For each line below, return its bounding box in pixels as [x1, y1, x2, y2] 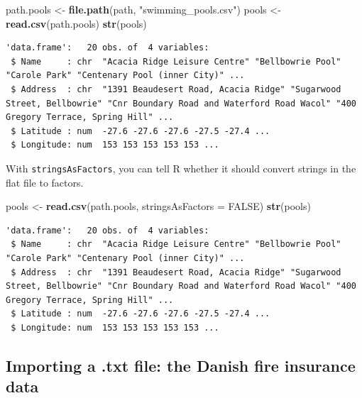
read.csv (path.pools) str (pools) [6, 16, 147, 31]
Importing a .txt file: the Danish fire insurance [6, 354, 356, 376]
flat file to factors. [6, 175, 84, 189]
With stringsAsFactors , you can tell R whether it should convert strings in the [6, 160, 356, 175]
